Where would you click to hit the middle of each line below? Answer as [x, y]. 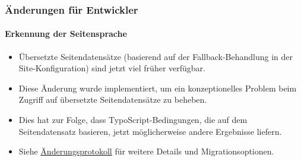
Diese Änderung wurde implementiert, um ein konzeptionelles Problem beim [158, 88]
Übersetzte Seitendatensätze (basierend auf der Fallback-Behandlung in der [156, 56]
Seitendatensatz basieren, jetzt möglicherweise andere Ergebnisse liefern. [150, 131]
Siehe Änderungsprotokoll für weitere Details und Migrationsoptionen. [146, 151]
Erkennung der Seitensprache [66, 34]
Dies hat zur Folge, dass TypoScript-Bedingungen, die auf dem [133, 120]
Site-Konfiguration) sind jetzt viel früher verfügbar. [112, 68]
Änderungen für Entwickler [72, 9]
